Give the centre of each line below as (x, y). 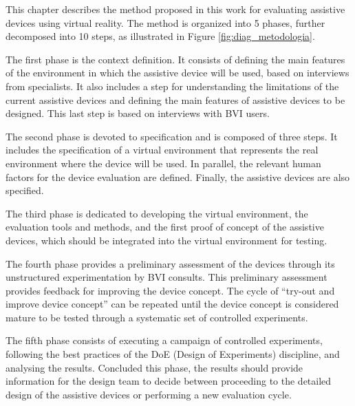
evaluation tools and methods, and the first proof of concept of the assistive (165, 227)
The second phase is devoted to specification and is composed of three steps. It (172, 136)
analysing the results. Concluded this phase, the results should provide (154, 367)
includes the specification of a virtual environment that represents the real (162, 150)
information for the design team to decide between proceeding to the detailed (169, 381)
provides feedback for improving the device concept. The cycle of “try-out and (170, 290)
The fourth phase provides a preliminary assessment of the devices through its (170, 263)
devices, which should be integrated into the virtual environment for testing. (166, 240)
